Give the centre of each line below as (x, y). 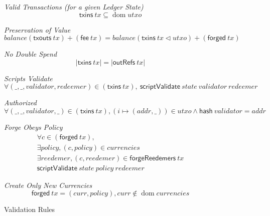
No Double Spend (31, 54)
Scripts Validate (28, 78)
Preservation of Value (37, 29)
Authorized (20, 102)
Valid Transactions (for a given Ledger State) (74, 7)
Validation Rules (30, 209)
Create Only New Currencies (48, 185)
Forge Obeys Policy (33, 127)
